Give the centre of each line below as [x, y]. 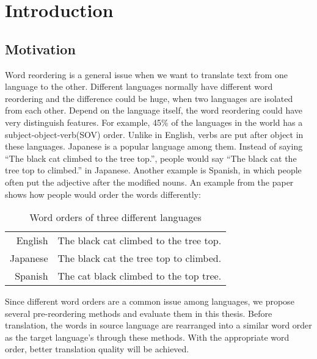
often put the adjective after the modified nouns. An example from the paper [149, 182]
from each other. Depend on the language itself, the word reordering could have [154, 110]
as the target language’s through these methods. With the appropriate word [147, 337]
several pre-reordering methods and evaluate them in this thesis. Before [139, 313]
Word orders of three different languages [115, 217]
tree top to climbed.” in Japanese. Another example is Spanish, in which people [153, 170]
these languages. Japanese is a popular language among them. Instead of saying [154, 146]
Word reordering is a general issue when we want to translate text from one [146, 74]
